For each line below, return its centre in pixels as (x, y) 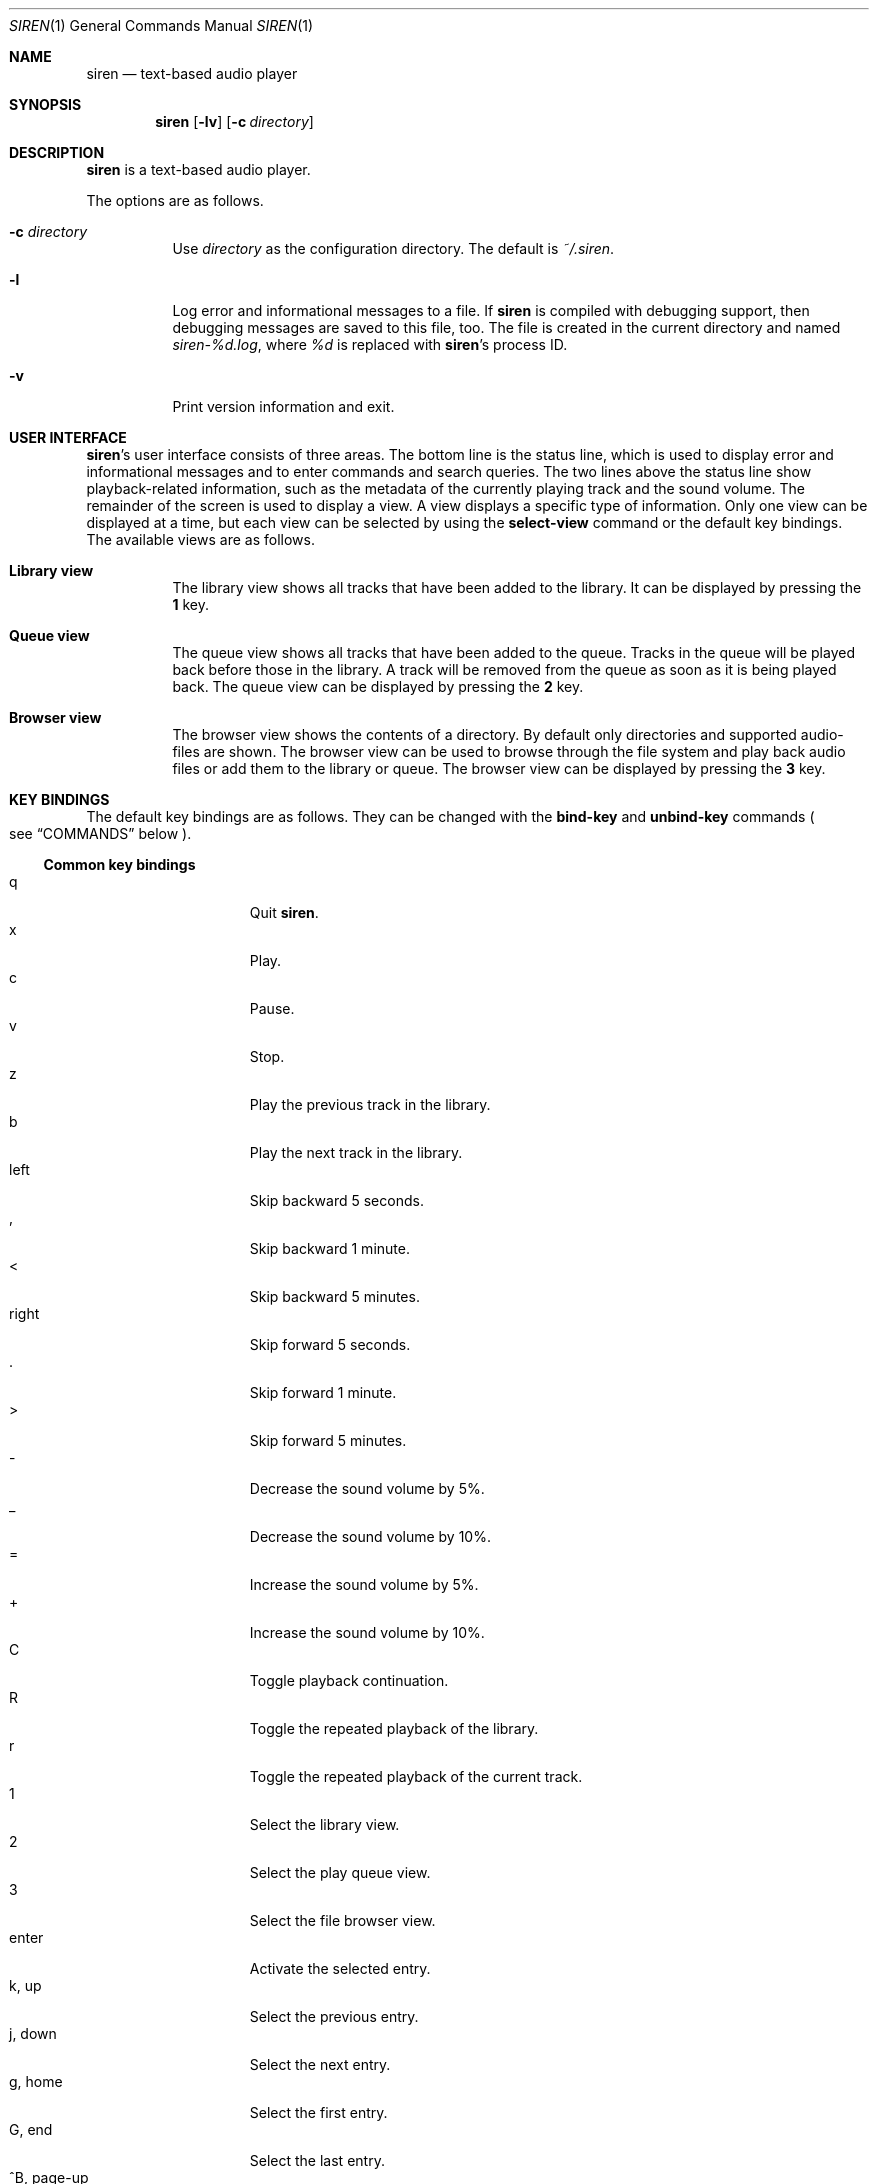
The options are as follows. (175, 200)
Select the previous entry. (334, 2016)
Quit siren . (284, 912)
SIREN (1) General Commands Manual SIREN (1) (161, 25)
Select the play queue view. (340, 1872)
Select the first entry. (318, 2112)
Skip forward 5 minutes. (328, 1440)
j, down (33, 2033)
